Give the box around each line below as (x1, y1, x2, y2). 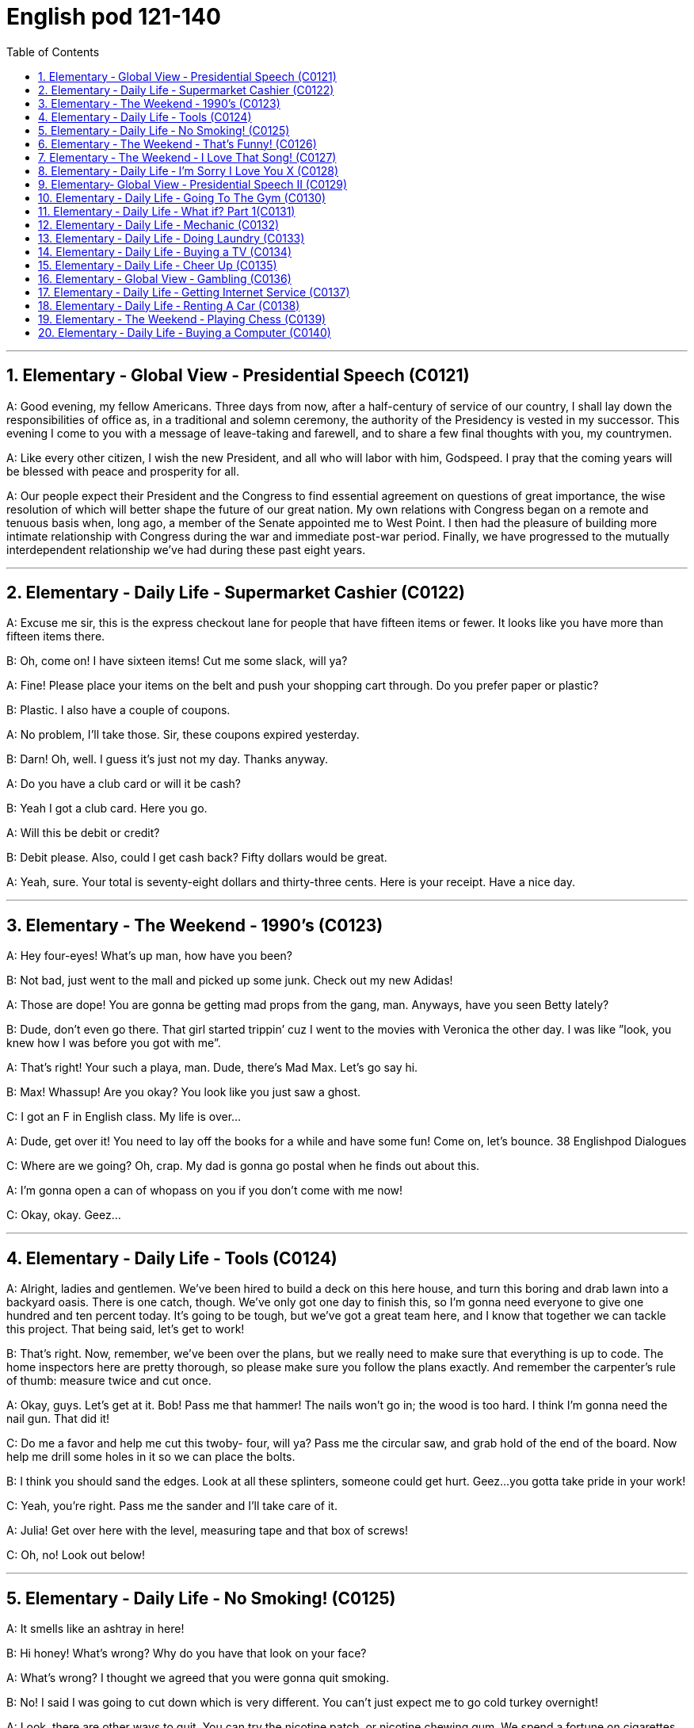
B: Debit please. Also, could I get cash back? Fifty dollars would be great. (6, 851, 387, 865)
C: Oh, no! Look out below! (6, 1548, 146, 1562)
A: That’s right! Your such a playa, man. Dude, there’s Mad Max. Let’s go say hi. (6, 1061, 418, 1075)
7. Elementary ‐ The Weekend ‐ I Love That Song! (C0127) (38, 150, 337, 164)
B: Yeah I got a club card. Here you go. (6, 801, 208, 816)
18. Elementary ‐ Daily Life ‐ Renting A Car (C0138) (38, 298, 300, 312)
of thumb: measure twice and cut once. (6, 1374, 212, 1388)
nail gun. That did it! (6, 1412, 110, 1426)
